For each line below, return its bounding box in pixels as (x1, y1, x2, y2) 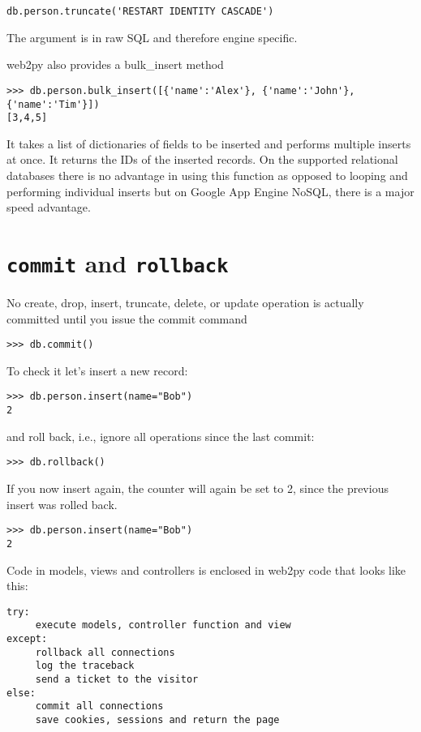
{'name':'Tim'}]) (6, 98, 100, 110)
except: (6, 633, 48, 645)
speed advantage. (6, 199, 91, 216)
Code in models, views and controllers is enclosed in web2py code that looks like (6, 561, 406, 578)
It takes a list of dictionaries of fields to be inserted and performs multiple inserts (6, 135, 411, 152)
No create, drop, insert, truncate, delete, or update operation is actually (6, 294, 364, 311)
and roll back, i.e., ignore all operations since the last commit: (6, 427, 315, 444)
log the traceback (35, 660, 135, 672)
